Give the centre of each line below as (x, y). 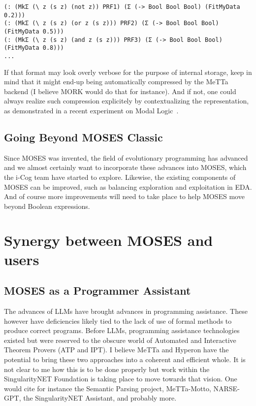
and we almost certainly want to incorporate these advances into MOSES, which (125, 167)
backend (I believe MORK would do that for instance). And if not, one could (120, 91)
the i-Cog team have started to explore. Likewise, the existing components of (120, 177)
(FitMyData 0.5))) (34, 31)
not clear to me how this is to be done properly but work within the (107, 369)
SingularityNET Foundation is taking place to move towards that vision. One (121, 379)
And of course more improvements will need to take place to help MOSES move (124, 196)
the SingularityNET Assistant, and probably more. (100, 398)
